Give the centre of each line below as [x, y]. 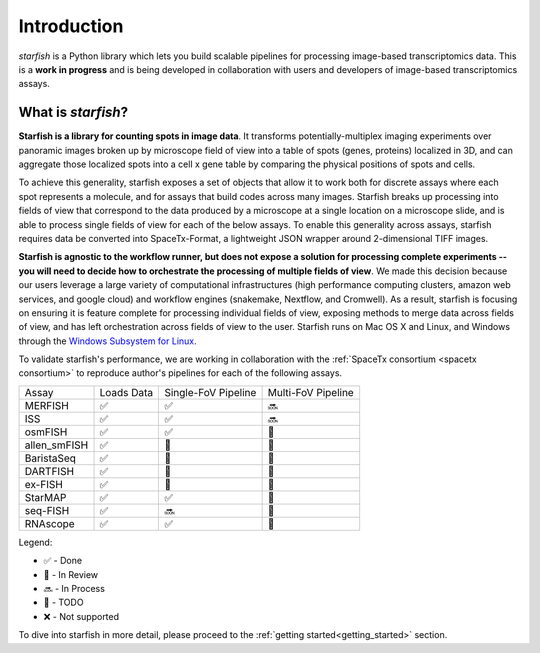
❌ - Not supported [81, 616]
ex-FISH [44, 484]
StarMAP [45, 497]
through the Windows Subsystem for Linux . [107, 341]
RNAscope [49, 523]
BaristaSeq [50, 458]
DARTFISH [49, 471]
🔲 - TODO [63, 602]
